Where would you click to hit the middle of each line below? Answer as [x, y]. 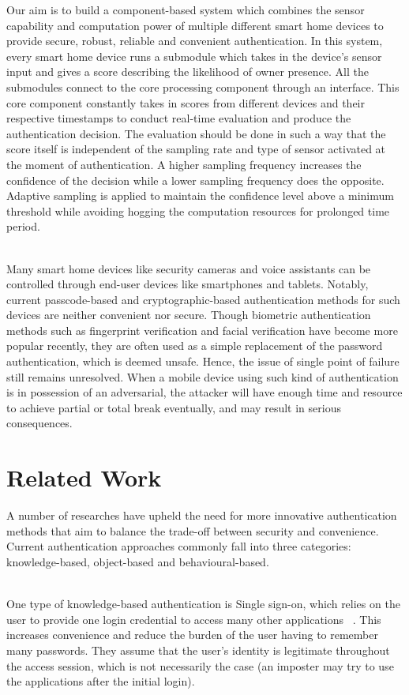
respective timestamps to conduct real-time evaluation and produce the [179, 118]
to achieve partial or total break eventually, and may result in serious [174, 407]
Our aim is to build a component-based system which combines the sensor [186, 9]
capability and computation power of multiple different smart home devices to [195, 25]
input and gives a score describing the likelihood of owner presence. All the [188, 71]
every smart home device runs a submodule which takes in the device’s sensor [194, 56]
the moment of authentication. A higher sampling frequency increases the [184, 164]
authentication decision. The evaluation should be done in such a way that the [196, 133]
